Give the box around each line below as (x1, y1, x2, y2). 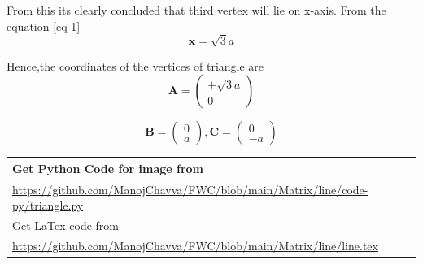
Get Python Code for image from (12, 159, 204, 176)
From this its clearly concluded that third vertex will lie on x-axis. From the (7, 2, 386, 18)
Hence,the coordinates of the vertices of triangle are (7, 57, 264, 74)
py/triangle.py (12, 197, 84, 214)
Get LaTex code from (12, 217, 119, 234)
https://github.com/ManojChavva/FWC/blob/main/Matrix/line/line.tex (12, 236, 378, 253)
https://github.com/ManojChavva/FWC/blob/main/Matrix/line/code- (12, 180, 368, 197)
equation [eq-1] (7, 17, 81, 34)
